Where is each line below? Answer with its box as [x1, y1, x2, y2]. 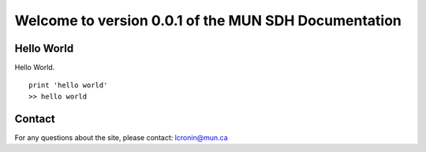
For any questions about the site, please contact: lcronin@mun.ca [14, 132, 228, 142]
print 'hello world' [28, 81, 108, 90]
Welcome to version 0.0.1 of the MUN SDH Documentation [14, 12, 402, 29]
